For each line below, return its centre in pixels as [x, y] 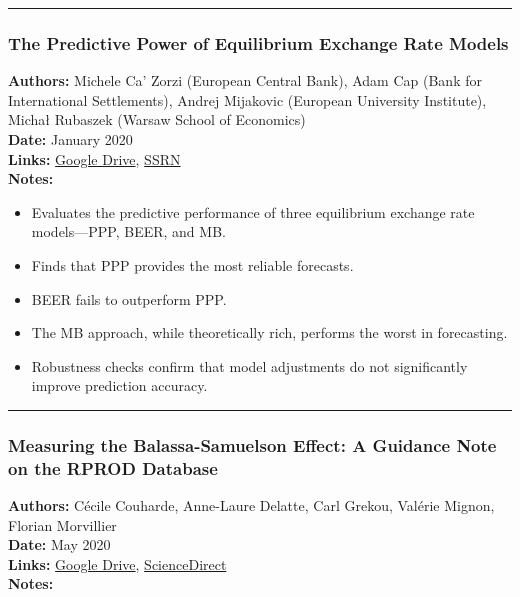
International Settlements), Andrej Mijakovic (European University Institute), [247, 99]
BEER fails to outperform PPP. [129, 298]
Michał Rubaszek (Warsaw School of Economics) [157, 119]
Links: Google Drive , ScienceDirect [117, 563]
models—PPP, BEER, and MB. [128, 231]
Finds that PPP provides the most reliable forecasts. [192, 264]
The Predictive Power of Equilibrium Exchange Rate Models [258, 42]
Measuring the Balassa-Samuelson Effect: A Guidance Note [252, 444]
